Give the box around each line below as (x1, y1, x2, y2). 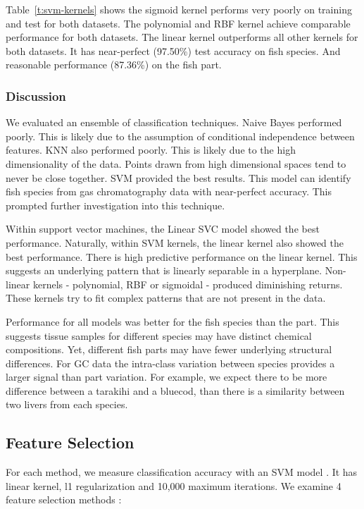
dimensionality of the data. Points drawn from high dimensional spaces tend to (6, 156, 346, 171)
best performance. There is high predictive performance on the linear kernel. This (6, 249, 358, 264)
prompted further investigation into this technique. (6, 197, 225, 212)
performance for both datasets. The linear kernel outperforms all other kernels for (6, 30, 358, 44)
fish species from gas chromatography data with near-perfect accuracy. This (6, 184, 332, 199)
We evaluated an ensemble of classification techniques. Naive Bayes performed (6, 115, 342, 130)
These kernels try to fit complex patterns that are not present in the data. (6, 290, 326, 305)
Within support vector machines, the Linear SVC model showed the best (6, 221, 320, 236)
